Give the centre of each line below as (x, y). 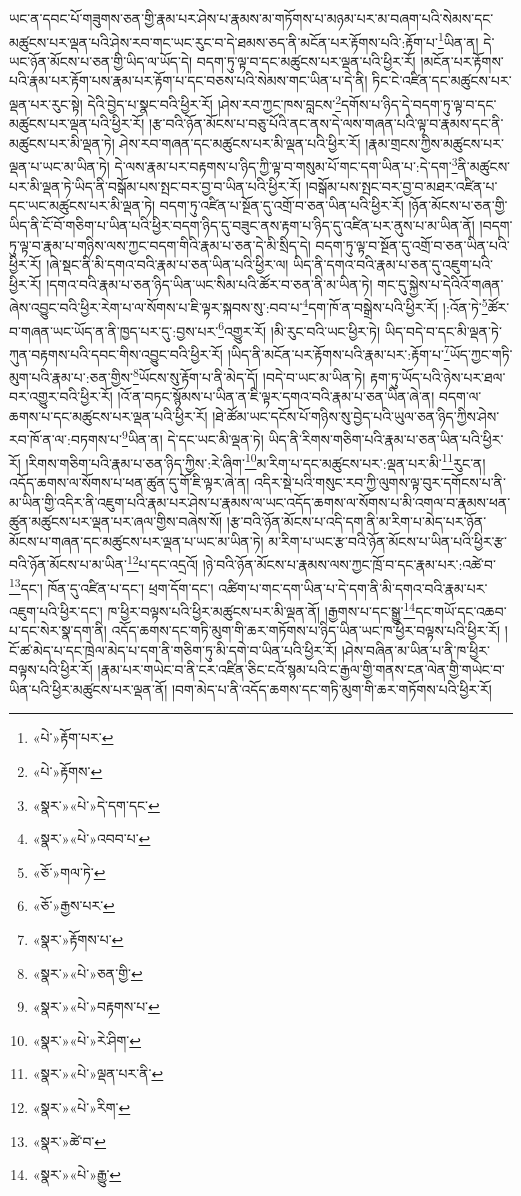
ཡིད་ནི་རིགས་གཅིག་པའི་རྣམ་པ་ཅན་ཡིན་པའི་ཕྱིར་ (386, 439)
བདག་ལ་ (460, 396)
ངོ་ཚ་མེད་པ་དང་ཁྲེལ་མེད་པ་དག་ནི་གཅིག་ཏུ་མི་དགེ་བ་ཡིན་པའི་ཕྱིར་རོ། (173, 649)
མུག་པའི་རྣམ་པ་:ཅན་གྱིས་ (71, 376)
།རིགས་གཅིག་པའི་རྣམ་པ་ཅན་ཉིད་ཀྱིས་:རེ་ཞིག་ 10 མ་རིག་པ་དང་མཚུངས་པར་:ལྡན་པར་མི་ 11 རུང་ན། (255, 461)
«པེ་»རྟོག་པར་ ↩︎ (73, 737)
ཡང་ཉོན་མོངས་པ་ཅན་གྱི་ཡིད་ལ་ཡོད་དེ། (101, 60)
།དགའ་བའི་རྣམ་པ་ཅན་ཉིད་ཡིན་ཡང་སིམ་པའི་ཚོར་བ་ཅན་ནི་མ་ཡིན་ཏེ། (209, 283)
